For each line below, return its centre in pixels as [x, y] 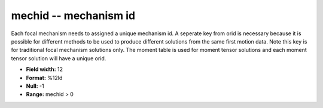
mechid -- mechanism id [73, 16]
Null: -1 [35, 86]
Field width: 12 [44, 69]
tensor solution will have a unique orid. [59, 58]
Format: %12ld [44, 78]
